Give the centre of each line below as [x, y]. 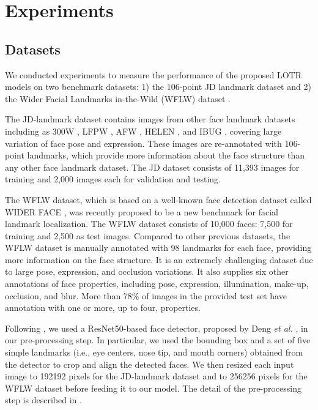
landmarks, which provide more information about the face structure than [166, 155]
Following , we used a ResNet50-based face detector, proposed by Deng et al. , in [157, 328]
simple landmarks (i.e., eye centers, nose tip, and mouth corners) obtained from [154, 352]
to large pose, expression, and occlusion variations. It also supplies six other [147, 271]
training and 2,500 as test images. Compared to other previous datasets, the [148, 235]
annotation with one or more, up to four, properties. [103, 307]
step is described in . [43, 400]
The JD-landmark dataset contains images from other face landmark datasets [150, 119]
